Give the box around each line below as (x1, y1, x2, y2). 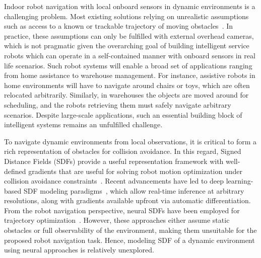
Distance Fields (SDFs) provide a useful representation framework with (4, 155, 224, 166)
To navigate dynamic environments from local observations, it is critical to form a (4, 136, 256, 146)
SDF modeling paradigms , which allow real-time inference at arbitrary (23, 185, 244, 196)
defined (4, 165, 26, 176)
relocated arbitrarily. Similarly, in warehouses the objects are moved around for (4, 90, 249, 100)
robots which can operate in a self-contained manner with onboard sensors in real (4, 50, 255, 60)
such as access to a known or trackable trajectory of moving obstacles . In (4, 21, 233, 31)
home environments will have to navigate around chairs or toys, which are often (4, 79, 250, 90)
